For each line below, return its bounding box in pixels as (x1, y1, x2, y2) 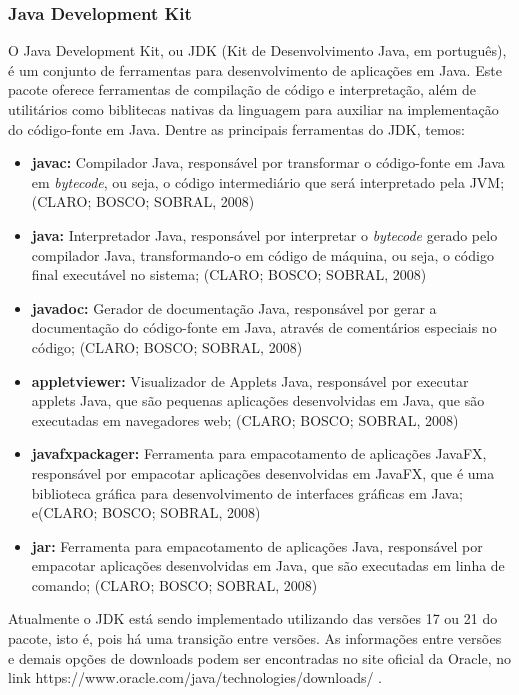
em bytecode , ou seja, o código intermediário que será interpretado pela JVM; (31, 171, 505, 192)
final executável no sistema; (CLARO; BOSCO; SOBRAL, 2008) (31, 264, 427, 285)
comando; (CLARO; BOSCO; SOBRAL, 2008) (31, 574, 318, 595)
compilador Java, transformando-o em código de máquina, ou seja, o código (31, 244, 494, 265)
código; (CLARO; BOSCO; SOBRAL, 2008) (31, 336, 303, 357)
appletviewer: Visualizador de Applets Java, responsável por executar (31, 370, 469, 391)
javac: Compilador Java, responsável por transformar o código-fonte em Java (31, 152, 505, 173)
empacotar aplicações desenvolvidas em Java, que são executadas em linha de (31, 555, 505, 576)
